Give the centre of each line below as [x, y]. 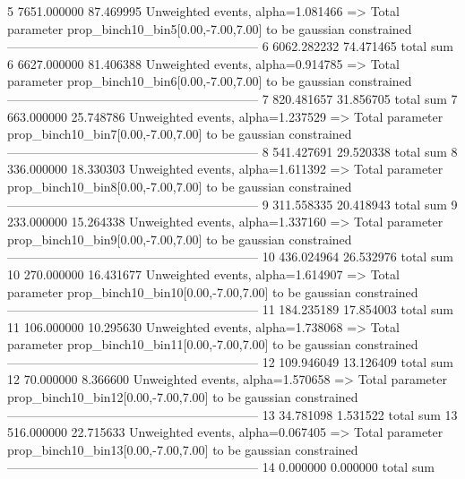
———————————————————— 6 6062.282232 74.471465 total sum [230, 46]
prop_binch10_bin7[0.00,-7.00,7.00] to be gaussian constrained [180, 134]
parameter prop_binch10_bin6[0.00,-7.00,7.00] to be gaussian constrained [210, 81]
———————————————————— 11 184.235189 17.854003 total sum [230, 309]
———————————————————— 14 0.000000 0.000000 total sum [221, 467]
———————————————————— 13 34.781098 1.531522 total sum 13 [232, 414]
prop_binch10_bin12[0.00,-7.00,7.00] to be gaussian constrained [183, 397]
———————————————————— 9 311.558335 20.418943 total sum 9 [232, 204]
